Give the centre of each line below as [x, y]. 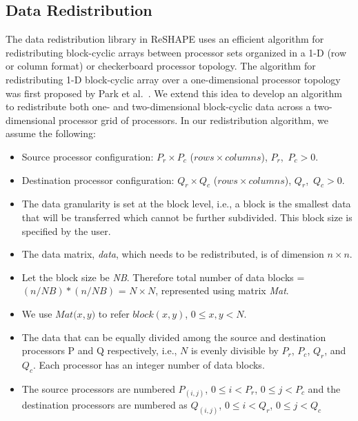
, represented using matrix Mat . [222, 290]
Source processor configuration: [88, 156]
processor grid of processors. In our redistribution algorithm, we [193, 120]
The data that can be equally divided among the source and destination [174, 337]
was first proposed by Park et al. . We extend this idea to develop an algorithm [174, 93]
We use [37, 313]
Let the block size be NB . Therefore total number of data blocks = [163, 277]
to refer [114, 313]
